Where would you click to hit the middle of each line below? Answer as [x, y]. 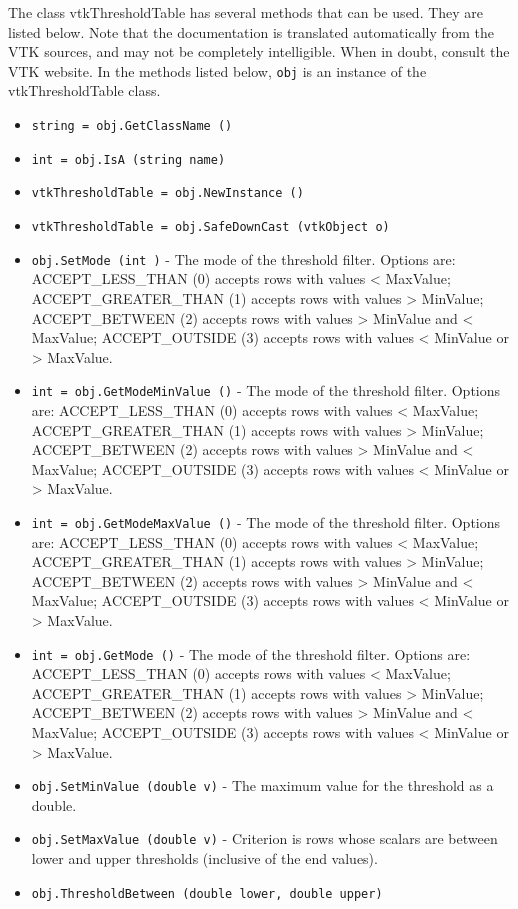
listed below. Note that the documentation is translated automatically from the [251, 31]
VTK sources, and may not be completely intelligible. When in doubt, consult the [259, 51]
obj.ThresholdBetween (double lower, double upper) [207, 893]
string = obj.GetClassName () [132, 126]
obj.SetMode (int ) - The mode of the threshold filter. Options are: [243, 258]
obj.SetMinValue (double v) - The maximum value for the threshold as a [262, 785]
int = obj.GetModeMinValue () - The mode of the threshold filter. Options [266, 390]
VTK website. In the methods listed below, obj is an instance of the [217, 70]
